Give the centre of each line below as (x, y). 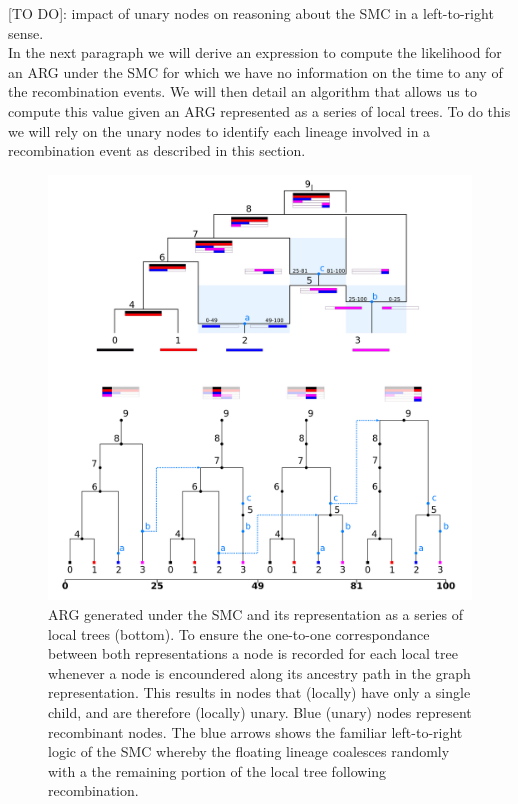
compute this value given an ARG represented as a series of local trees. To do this (259, 110)
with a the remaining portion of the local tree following (217, 770)
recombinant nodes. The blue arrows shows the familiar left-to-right (255, 731)
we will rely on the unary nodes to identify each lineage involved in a (219, 130)
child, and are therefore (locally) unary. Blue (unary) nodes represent (260, 711)
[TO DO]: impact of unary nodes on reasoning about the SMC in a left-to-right (251, 13)
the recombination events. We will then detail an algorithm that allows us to (242, 91)
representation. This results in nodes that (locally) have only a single (259, 692)
